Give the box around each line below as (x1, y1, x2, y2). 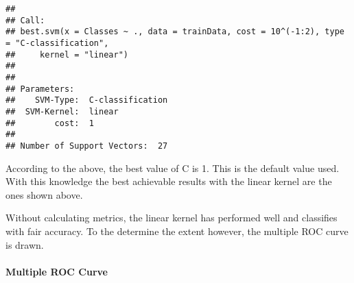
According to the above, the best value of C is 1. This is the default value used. (5, 160, 340, 175)
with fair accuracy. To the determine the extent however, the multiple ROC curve (5, 223, 349, 238)
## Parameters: (5, 84, 75, 94)
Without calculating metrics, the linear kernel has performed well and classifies (5, 210, 338, 225)
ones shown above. (5, 187, 83, 201)
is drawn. (5, 237, 44, 251)
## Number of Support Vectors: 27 (5, 140, 168, 151)
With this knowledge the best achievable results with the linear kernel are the (5, 174, 332, 188)
